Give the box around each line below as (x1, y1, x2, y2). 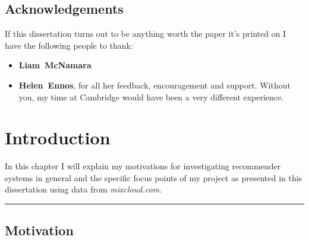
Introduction (5, 125, 111, 150)
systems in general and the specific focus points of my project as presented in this (5, 171, 302, 184)
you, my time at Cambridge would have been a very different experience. (18, 90, 284, 103)
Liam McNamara (18, 59, 92, 71)
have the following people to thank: (5, 39, 133, 51)
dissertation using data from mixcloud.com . (5, 183, 162, 195)
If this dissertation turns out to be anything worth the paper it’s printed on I (5, 27, 286, 40)
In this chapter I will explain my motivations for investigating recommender (5, 160, 281, 172)
